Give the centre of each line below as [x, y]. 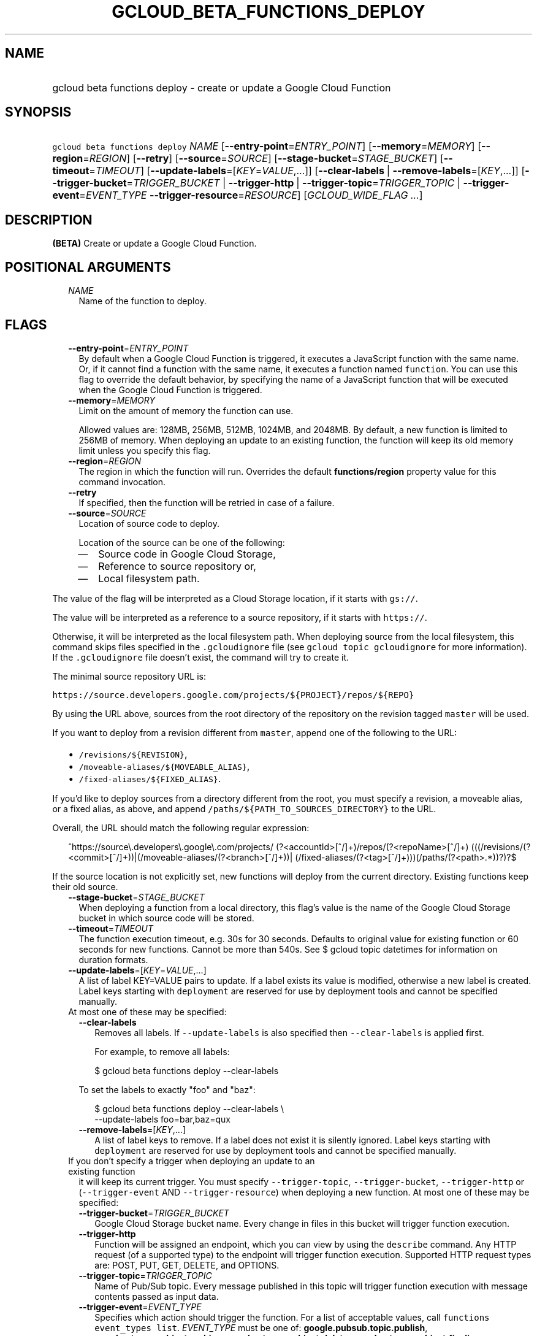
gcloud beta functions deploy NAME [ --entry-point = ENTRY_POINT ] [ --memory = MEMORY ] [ [267, 146]
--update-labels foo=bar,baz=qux [162, 1119]
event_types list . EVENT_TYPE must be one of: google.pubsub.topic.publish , [261, 1327]
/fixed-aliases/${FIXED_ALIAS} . [150, 778]
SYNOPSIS [38, 112]
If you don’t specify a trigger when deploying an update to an [192, 1161]
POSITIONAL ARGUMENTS [88, 267]
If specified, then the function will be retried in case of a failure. [207, 502]
